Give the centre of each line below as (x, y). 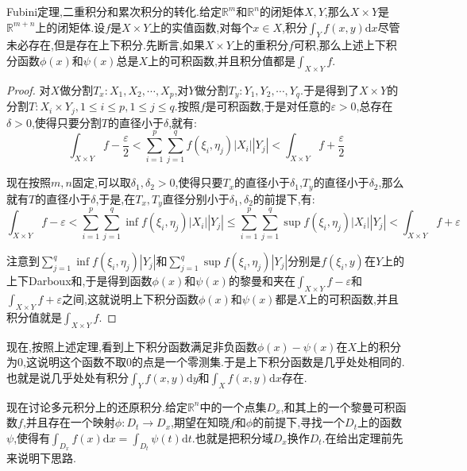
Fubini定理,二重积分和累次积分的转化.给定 (114, 11)
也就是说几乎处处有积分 (68, 378)
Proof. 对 (29, 89)
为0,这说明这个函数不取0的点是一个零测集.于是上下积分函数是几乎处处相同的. (206, 362)
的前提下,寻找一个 (299, 422)
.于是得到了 (330, 89)
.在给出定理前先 (363, 438)
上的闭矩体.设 (70, 27)
